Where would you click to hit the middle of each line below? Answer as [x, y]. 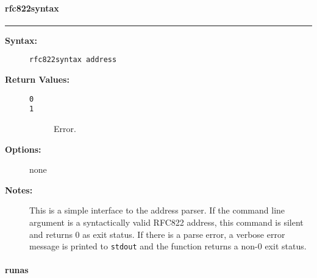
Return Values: [37, 79]
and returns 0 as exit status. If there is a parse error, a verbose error [157, 234]
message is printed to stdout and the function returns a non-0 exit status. [168, 246]
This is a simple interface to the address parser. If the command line [157, 210]
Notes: [19, 189]
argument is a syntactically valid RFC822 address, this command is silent [166, 222]
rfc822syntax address [73, 60]
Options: [23, 149]
